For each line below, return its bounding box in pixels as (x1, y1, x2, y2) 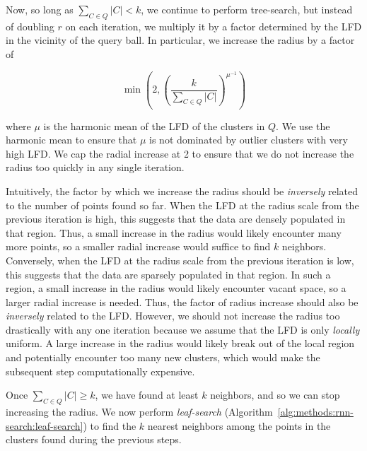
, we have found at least (95, 387, 199, 402)
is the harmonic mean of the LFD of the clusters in (43, 118, 265, 133)
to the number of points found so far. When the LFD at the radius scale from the (6, 197, 359, 212)
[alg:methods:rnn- (277, 404, 354, 419)
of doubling (6, 18, 54, 33)
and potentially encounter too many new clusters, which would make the (6, 350, 320, 365)
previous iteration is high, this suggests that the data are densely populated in (6, 211, 346, 226)
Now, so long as (6, 2, 74, 16)
